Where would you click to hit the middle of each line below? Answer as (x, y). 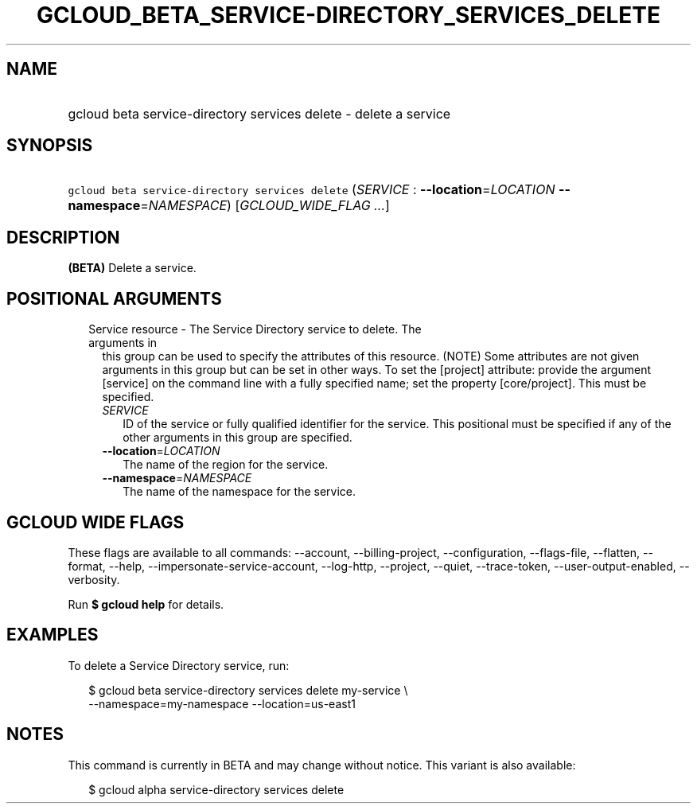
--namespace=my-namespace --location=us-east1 (222, 703)
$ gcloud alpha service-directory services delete (216, 789)
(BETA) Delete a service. (132, 268)
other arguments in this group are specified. (238, 438)
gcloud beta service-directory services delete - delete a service (259, 113)
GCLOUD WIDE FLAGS (95, 522)
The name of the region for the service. (226, 465)
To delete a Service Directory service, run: (179, 665)
